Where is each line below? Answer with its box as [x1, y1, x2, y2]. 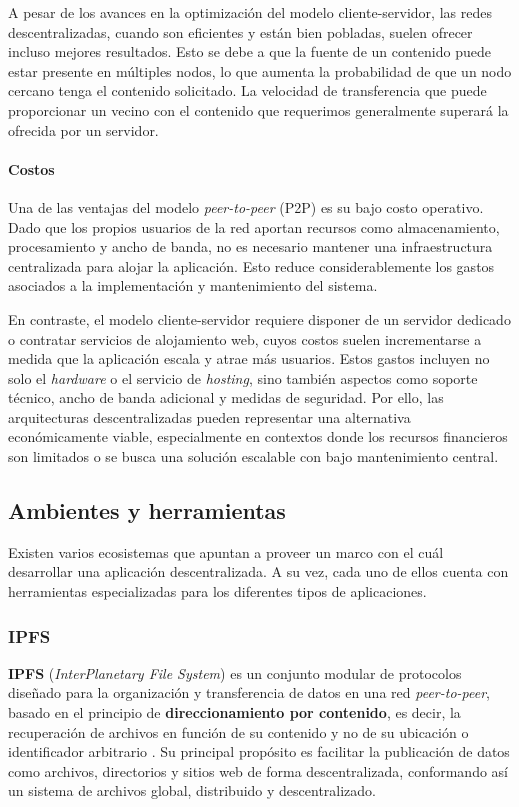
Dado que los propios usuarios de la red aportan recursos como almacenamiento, [8, 216, 500, 237]
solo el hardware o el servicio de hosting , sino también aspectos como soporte [8, 367, 478, 388]
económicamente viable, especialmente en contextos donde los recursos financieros [8, 426, 508, 447]
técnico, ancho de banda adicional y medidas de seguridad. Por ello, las [8, 387, 444, 408]
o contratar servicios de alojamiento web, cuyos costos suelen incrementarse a [8, 328, 482, 349]
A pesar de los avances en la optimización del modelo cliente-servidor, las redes [8, 2, 492, 22]
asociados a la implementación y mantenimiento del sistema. [8, 275, 378, 296]
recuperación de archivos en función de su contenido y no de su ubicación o [8, 721, 469, 742]
